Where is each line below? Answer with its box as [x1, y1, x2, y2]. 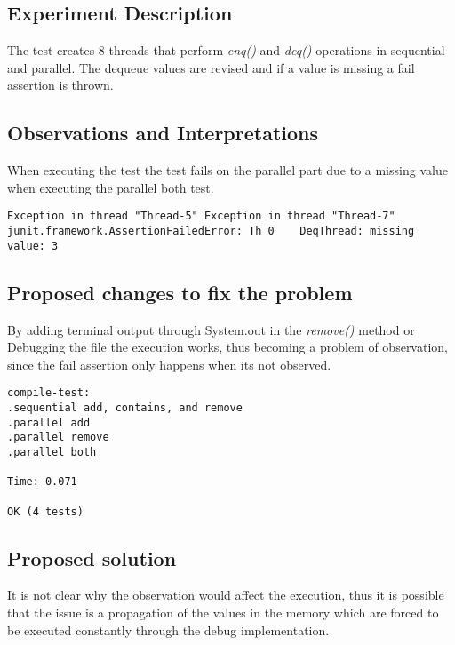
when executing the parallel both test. [7, 178, 214, 196]
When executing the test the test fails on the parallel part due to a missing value [7, 161, 448, 179]
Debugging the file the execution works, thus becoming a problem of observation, [7, 338, 448, 356]
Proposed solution [7, 544, 177, 571]
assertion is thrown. [7, 76, 114, 94]
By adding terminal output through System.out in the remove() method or [7, 320, 415, 338]
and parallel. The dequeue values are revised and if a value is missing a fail [7, 58, 415, 76]
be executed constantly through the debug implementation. [7, 620, 330, 639]
